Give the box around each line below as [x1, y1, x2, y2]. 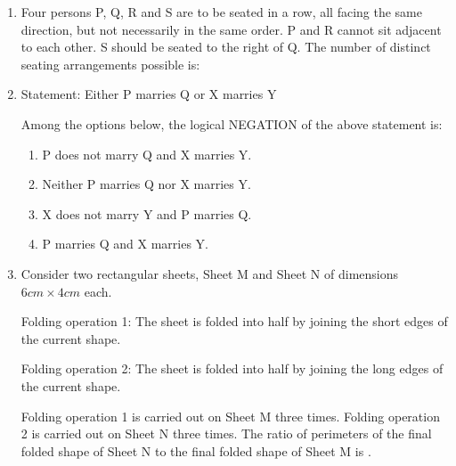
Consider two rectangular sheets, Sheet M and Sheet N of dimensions [20, 264, 399, 282]
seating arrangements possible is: [20, 54, 200, 73]
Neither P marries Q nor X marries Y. [42, 175, 251, 193]
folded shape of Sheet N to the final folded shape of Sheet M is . [20, 441, 371, 460]
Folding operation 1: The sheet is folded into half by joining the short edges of [20, 312, 448, 331]
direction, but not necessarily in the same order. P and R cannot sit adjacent [20, 20, 442, 38]
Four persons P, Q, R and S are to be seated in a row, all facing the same [20, 3, 422, 20]
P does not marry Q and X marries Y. [42, 144, 252, 163]
